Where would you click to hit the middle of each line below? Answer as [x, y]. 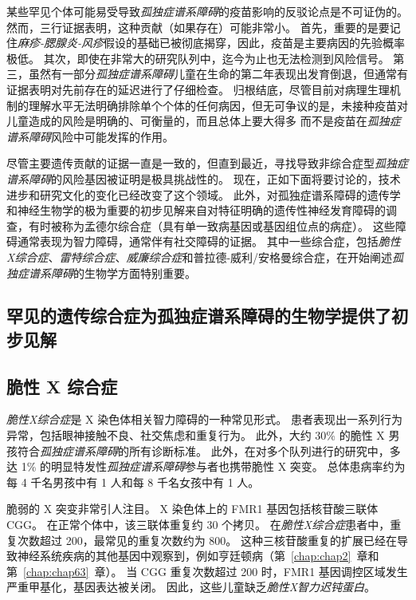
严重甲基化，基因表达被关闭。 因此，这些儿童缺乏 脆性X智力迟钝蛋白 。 [191, 587]
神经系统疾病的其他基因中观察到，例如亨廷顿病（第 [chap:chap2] [184, 556]
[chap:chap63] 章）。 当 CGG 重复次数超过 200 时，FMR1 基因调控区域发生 [216, 571]
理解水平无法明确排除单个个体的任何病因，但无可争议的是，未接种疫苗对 [218, 105]
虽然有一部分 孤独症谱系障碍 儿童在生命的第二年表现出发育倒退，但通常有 [218, 74]
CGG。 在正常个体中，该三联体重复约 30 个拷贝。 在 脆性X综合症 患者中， [198, 525]
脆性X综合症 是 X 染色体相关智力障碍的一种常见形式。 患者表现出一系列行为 [204, 419]
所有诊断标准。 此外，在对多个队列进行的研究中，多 [265, 450]
